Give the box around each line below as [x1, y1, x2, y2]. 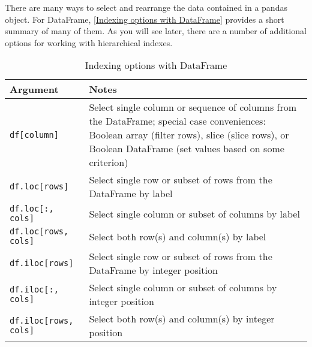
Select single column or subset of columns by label [89, 206, 300, 221]
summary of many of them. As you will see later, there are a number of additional [5, 25, 307, 37]
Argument [10, 82, 59, 96]
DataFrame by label [89, 186, 173, 201]
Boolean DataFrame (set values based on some [89, 141, 284, 156]
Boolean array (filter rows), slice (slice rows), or [89, 128, 289, 142]
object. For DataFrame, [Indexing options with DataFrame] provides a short [5, 13, 284, 25]
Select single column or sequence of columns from [89, 100, 297, 114]
